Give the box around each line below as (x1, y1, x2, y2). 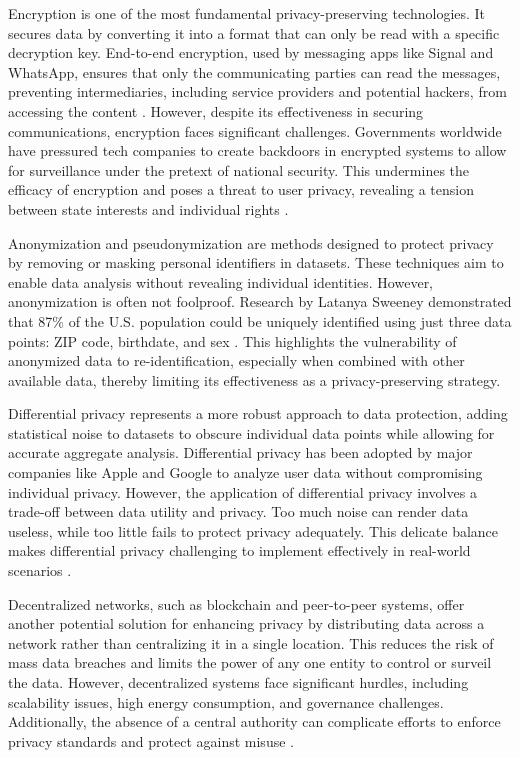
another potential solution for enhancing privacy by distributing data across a (8, 613, 485, 634)
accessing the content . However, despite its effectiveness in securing (8, 100, 424, 121)
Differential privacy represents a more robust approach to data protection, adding (8, 403, 508, 424)
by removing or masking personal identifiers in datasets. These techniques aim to (8, 252, 504, 273)
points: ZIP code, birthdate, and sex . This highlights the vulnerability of (8, 330, 457, 351)
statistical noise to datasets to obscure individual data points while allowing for (8, 422, 495, 443)
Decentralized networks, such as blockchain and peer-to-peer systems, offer (8, 593, 465, 614)
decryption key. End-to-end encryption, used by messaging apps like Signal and (8, 42, 494, 63)
